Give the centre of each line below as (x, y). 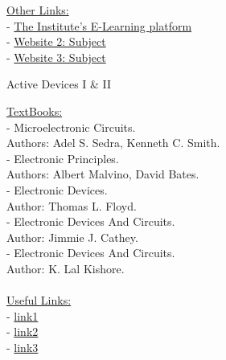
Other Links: (38, 10)
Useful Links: (39, 300)
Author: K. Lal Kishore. (66, 268)
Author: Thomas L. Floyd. (72, 205)
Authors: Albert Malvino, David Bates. (103, 174)
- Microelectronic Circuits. (71, 127)
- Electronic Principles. (63, 158)
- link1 (23, 315)
